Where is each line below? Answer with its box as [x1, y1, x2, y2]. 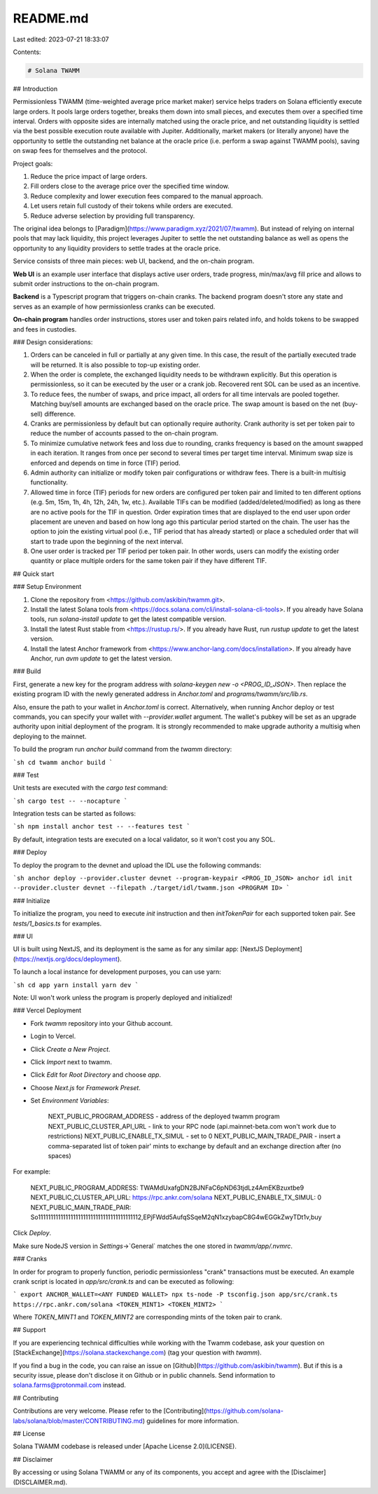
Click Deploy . [13, 1229, 52, 1237]
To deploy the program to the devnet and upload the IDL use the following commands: [13, 861, 262, 869]
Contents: [13, 48, 41, 56]
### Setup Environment [13, 583, 82, 591]
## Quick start [13, 569, 55, 578]
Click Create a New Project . [30, 1045, 111, 1053]
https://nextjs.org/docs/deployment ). [15, 954, 122, 963]
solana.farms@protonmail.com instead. [13, 1381, 126, 1390]
